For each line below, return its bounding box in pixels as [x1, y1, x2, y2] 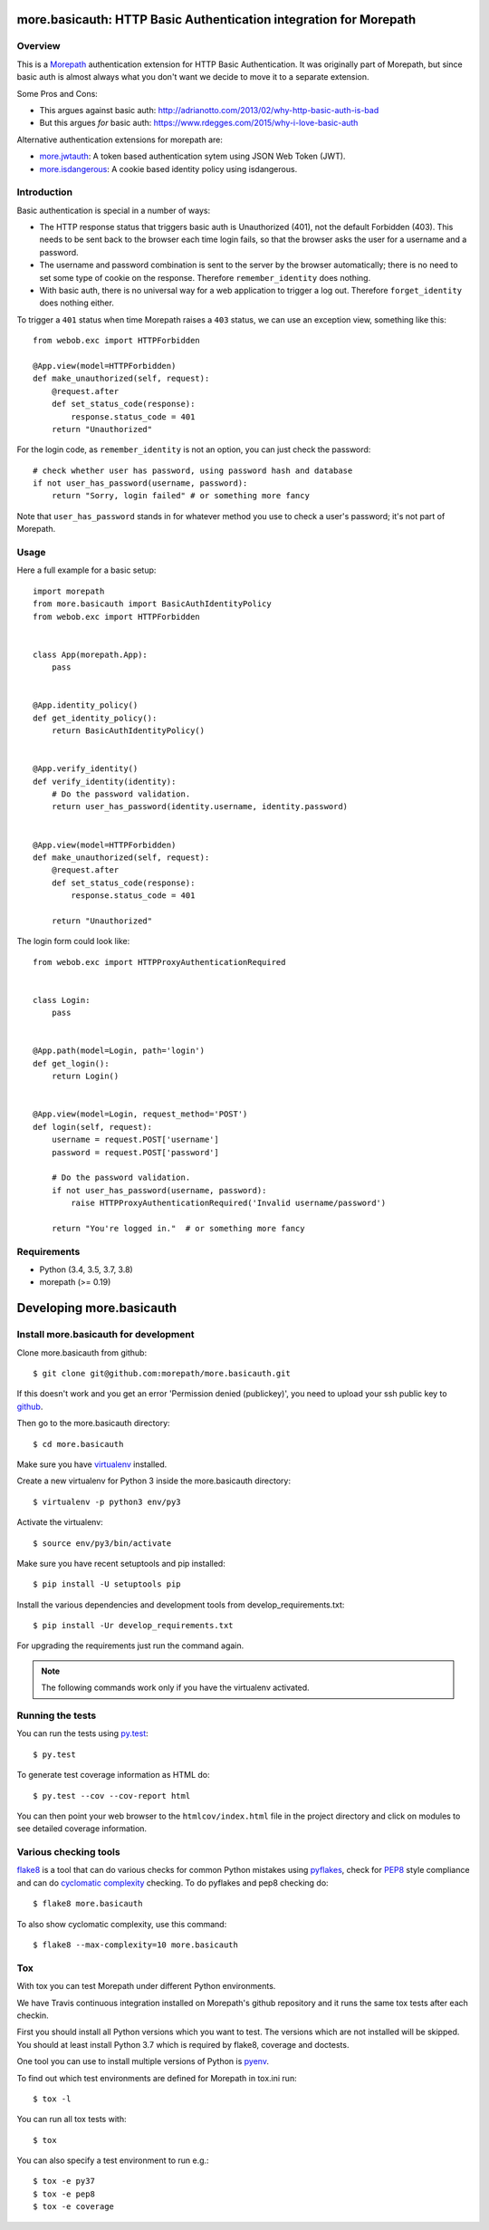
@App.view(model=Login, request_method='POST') [33, 1109, 248, 1119]
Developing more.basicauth [16, 1300, 177, 1316]
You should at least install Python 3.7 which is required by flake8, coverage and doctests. [16, 2039, 350, 2050]
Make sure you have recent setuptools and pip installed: [16, 1558, 225, 1569]
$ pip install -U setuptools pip [33, 1579, 181, 1589]
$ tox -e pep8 [33, 2188, 95, 2199]
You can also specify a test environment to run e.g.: [16, 2155, 209, 2166]
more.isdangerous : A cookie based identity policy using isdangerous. [39, 163, 298, 174]
